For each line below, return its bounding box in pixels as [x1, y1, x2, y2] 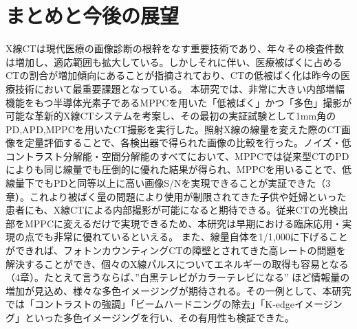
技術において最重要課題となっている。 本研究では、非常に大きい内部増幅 [14, 81, 345, 95]
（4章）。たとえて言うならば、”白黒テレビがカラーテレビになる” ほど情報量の [6, 270, 350, 284]
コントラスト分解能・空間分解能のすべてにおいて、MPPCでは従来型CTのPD [6, 148, 349, 163]
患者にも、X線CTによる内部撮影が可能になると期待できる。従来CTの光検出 [6, 203, 348, 217]
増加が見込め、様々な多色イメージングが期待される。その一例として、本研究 [6, 283, 351, 297]
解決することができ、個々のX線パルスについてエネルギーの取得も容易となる [6, 256, 349, 271]
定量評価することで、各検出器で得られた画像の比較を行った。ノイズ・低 [24, 135, 351, 150]
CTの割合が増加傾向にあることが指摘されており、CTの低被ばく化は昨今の [6, 68, 341, 82]
